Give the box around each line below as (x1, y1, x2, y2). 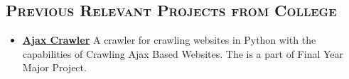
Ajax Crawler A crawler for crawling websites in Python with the (22, 32, 316, 47)
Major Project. (22, 60, 87, 75)
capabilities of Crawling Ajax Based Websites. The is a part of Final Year (22, 46, 344, 61)
